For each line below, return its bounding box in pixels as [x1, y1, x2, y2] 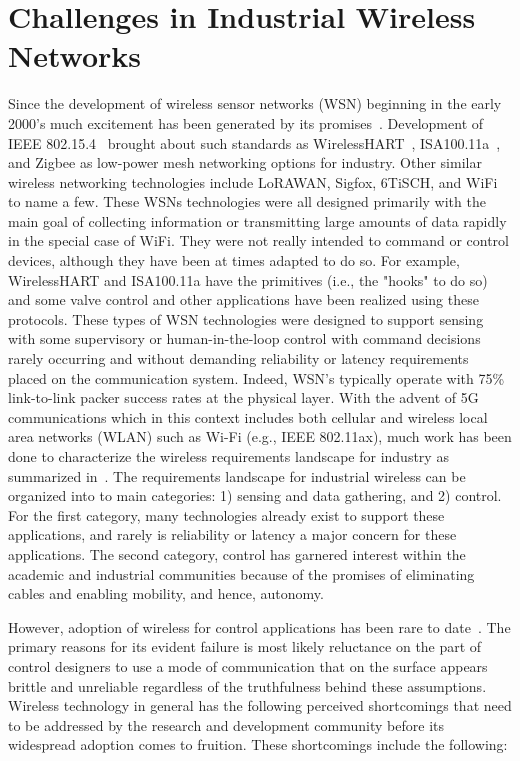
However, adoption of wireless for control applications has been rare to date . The [8, 616, 511, 637]
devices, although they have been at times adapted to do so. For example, [8, 250, 460, 271]
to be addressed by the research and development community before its [8, 714, 444, 735]
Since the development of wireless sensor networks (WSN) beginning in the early [8, 93, 502, 114]
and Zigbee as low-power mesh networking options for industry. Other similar [8, 152, 482, 173]
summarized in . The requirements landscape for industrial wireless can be [8, 465, 466, 486]
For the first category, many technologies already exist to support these [8, 504, 445, 525]
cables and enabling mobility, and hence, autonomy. [8, 583, 324, 604]
